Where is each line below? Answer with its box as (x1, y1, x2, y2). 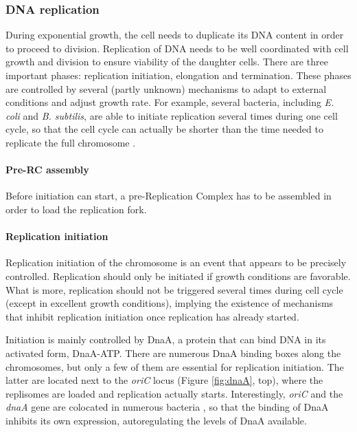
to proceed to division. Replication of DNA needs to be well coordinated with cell (5, 41, 349, 55)
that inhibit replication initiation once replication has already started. (5, 309, 299, 323)
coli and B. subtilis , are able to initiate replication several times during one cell (5, 108, 338, 122)
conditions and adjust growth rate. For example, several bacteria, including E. (5, 95, 334, 109)
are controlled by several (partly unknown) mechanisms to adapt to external (5, 81, 327, 96)
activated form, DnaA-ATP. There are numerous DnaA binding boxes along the (5, 345, 341, 360)
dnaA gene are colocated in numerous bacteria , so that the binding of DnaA (5, 400, 329, 414)
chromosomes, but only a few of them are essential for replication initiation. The (5, 359, 344, 374)
